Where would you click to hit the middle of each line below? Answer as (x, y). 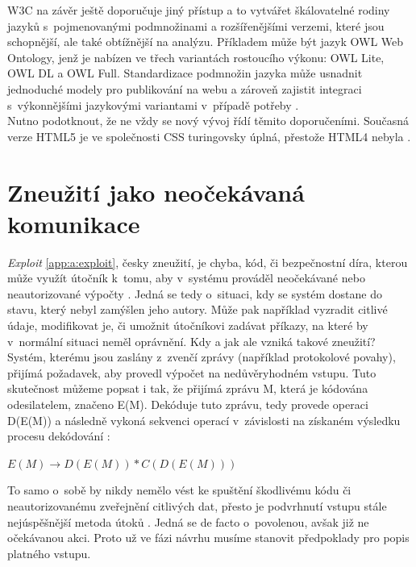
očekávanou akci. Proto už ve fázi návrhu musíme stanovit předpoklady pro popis (208, 538)
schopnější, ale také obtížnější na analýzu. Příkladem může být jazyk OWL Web (206, 42)
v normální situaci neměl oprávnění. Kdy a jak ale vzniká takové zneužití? (191, 341)
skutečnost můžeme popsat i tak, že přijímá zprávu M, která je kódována (188, 388)
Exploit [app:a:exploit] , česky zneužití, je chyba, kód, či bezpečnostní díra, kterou (208, 262)
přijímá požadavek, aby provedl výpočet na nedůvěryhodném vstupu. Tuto (192, 372)
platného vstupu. (49, 553)
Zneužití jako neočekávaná (156, 192)
